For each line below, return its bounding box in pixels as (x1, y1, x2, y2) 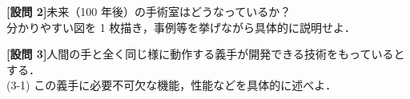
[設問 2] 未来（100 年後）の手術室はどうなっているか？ (6, 3, 291, 19)
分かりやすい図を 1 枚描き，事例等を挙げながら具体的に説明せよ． (6, 18, 356, 35)
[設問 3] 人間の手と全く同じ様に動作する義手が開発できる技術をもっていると (6, 46, 405, 62)
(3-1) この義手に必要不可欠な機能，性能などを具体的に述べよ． (6, 77, 337, 93)
